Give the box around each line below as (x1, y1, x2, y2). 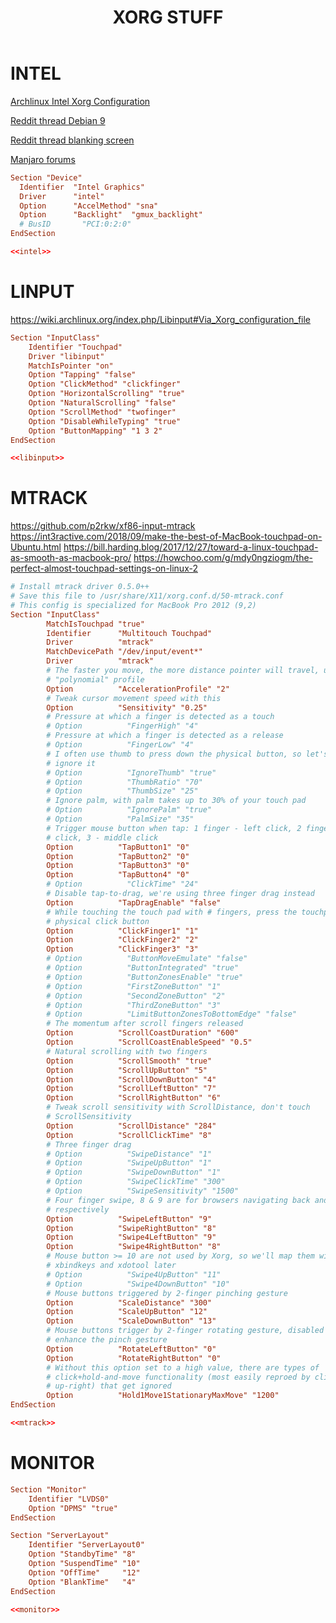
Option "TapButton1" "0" (46, 842, 190, 852)
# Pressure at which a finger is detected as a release (46, 731, 284, 741)
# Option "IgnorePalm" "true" (46, 805, 213, 815)
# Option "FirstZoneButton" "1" (46, 981, 222, 991)
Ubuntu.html (10, 541, 62, 553)
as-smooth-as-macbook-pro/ (10, 552, 132, 564)
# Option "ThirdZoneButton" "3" (46, 1000, 222, 1010)
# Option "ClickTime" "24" (46, 879, 199, 890)
